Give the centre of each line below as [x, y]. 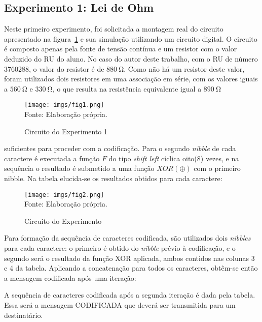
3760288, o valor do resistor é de [54, 68]
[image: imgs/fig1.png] [64, 105]
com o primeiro [217, 168]
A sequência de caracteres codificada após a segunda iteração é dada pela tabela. [130, 295]
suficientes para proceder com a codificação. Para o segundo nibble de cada [120, 148]
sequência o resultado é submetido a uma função [79, 168]
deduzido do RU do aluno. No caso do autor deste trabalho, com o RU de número [131, 58]
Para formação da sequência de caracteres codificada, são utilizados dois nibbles [127, 238]
